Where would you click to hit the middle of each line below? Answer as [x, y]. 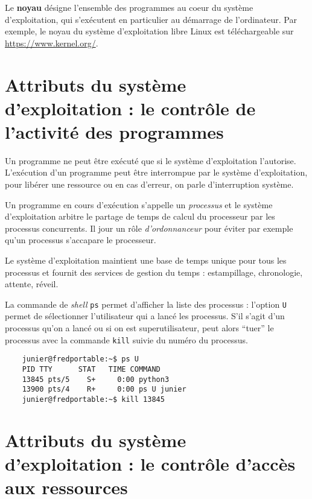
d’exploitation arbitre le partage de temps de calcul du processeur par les [140, 216]
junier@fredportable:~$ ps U [80, 359]
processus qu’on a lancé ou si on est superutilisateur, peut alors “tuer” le [139, 328]
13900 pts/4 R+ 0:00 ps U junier [104, 389]
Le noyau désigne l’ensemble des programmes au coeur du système [129, 7]
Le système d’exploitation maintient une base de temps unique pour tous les [146, 260]
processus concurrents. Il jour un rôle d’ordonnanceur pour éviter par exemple [149, 228]
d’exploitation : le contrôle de [130, 108]
